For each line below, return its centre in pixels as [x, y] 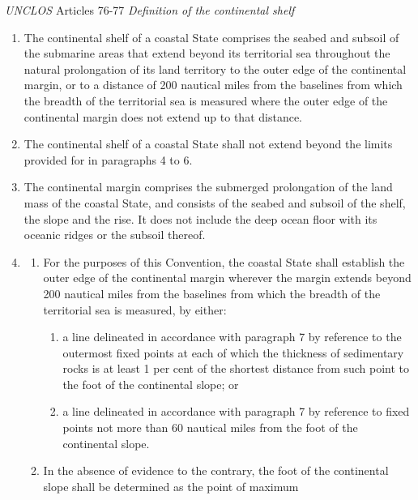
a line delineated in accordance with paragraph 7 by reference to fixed [236, 411]
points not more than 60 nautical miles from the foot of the [210, 427]
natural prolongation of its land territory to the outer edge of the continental [215, 68]
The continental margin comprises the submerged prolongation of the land [208, 187]
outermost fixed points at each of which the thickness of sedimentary [233, 352]
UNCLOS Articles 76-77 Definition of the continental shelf [150, 10]
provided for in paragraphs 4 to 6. [108, 159]
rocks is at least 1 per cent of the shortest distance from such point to [236, 368]
